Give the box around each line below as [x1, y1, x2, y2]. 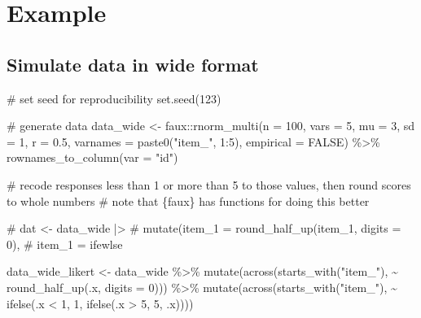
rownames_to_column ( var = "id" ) [7, 149, 178, 166]
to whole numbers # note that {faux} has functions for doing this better [7, 192, 370, 209]
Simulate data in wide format [7, 51, 259, 76]
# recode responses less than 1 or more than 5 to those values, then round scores [7, 176, 411, 193]
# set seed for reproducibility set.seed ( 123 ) [7, 89, 221, 107]
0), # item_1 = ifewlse [7, 235, 123, 252]
